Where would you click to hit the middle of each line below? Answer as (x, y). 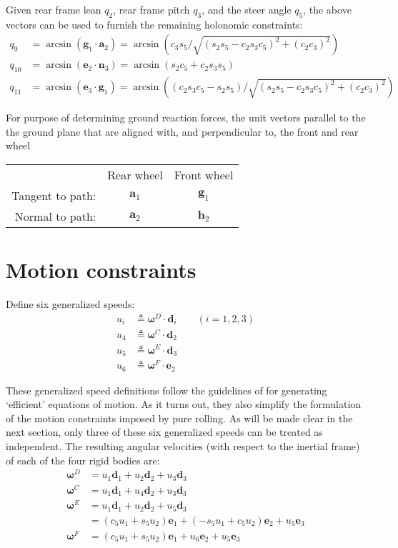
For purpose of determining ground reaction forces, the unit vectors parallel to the (186, 118)
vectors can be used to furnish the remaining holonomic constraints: (154, 24)
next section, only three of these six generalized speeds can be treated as (164, 432)
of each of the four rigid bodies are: (83, 460)
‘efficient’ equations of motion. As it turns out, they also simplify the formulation (184, 404)
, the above (327, 9)
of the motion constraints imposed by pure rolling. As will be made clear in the (179, 418)
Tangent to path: (54, 196)
